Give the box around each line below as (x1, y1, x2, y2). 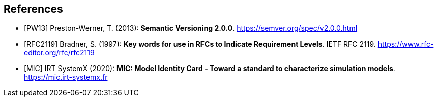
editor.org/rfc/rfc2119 (24, 48, 95, 57)
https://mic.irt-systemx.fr (24, 73, 108, 82)
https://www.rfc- (377, 40, 434, 49)
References (4, 3, 63, 15)
